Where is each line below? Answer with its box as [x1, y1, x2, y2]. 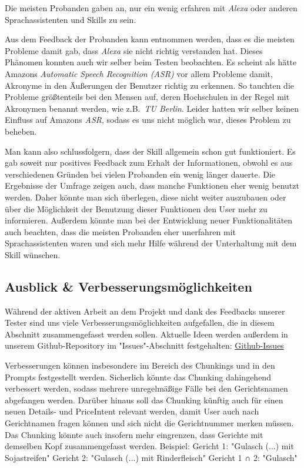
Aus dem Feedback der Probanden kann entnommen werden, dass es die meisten [5, 33, 295, 45]
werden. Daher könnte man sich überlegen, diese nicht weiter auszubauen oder [5, 190, 286, 203]
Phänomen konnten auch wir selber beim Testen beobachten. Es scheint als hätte [5, 56, 297, 68]
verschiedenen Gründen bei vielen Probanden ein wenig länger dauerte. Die [5, 168, 276, 180]
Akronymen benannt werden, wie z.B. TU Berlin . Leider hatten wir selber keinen [5, 102, 299, 114]
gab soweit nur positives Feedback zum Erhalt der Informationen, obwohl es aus [5, 156, 293, 169]
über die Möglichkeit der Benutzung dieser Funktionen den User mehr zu [5, 202, 268, 215]
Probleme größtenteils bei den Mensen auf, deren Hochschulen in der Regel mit [5, 91, 290, 103]
